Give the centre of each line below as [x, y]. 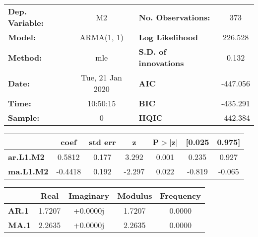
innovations [161, 63]
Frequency [180, 196]
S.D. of [153, 51]
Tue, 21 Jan [101, 77]
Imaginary [89, 196]
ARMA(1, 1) [102, 37]
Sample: [24, 118]
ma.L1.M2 [28, 171]
